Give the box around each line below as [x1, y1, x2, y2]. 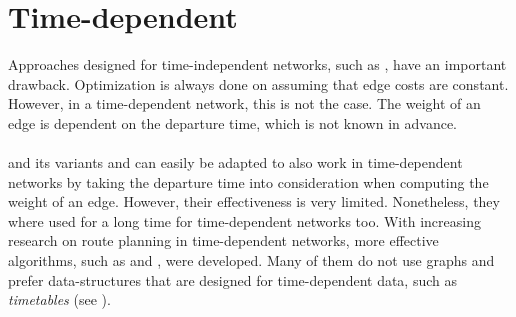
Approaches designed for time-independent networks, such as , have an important [8, 54, 507, 75]
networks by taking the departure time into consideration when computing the [8, 171, 489, 192]
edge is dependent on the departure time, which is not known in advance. [8, 112, 458, 133]
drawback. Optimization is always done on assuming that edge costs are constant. [8, 73, 509, 94]
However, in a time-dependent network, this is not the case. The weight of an [8, 93, 481, 114]
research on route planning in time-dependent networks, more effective [8, 230, 439, 251]
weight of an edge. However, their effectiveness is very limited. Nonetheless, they [8, 191, 500, 212]
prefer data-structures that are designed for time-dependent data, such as [8, 269, 458, 290]
